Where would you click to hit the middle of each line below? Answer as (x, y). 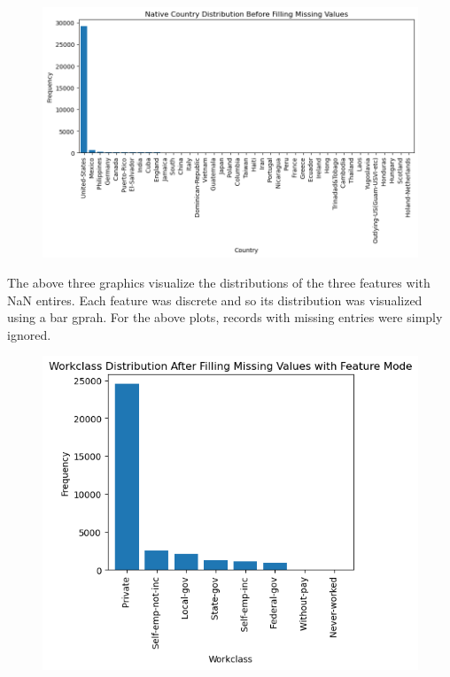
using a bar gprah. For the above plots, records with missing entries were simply (225, 317)
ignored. (29, 334)
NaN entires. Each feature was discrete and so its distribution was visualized (215, 300)
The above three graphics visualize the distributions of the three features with (219, 282)
